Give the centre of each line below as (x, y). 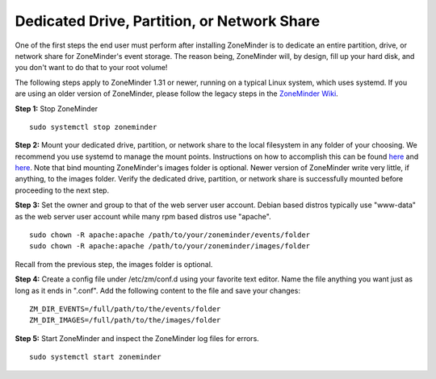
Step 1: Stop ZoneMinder (57, 108)
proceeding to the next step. (62, 190)
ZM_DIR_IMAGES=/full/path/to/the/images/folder (125, 320)
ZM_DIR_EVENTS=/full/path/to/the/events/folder (125, 309)
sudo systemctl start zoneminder (95, 357)
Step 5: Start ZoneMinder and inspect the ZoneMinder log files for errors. (137, 338)
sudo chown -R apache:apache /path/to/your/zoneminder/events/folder (170, 235)
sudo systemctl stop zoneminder (93, 127)
